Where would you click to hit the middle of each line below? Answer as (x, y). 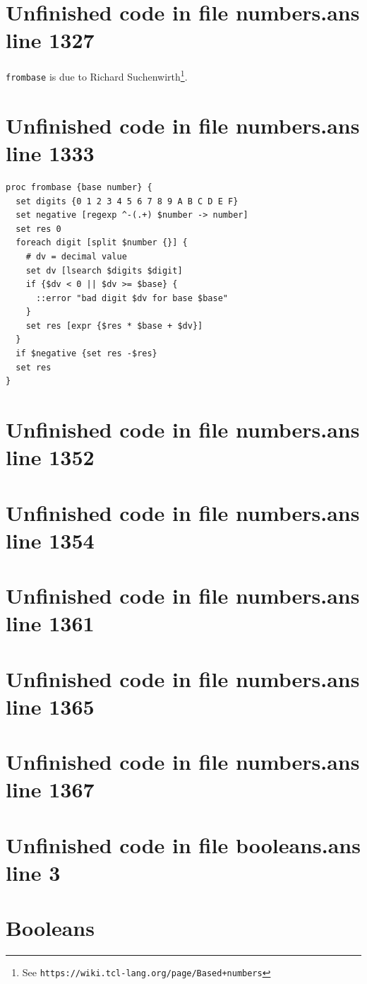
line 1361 (50, 623)
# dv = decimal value (76, 256)
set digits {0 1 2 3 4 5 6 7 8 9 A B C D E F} (127, 201)
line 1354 (50, 540)
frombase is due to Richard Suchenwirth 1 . (97, 75)
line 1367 (50, 789)
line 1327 (50, 40)
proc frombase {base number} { (79, 187)
